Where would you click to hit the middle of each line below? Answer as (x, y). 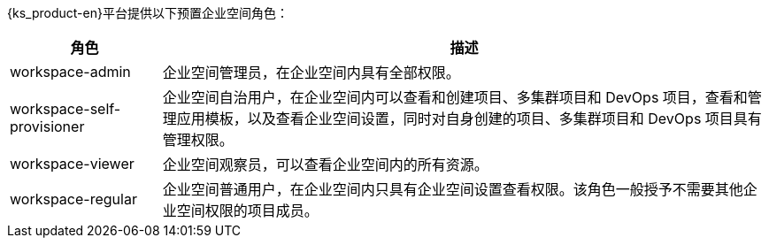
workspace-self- (65, 109)
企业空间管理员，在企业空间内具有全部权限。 (311, 73)
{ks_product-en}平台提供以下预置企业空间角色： (148, 13)
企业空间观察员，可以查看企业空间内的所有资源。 (325, 165)
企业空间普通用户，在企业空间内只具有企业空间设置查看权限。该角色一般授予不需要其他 (453, 189)
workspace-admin (70, 72)
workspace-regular (73, 199)
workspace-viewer (72, 164)
